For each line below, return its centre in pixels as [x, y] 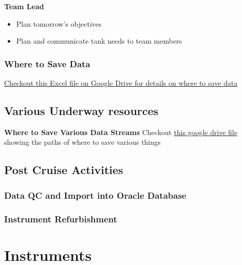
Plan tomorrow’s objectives [59, 23]
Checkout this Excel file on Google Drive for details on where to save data [121, 83]
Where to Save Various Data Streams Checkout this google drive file [121, 132]
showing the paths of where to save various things [82, 142]
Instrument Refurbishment [61, 219]
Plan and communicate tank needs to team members [99, 41]
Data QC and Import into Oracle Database [95, 195]
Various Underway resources [81, 110]
